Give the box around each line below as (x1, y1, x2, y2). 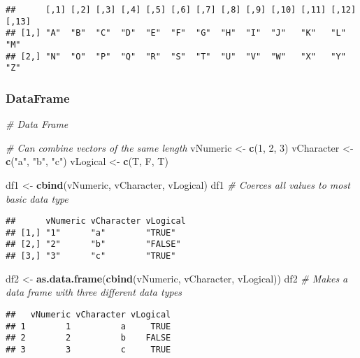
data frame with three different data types (6, 285, 182, 299)
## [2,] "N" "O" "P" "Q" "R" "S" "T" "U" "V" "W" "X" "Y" (6, 51, 346, 62)
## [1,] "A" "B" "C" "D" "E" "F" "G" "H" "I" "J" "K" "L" (6, 28, 346, 38)
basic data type (6, 191, 69, 206)
